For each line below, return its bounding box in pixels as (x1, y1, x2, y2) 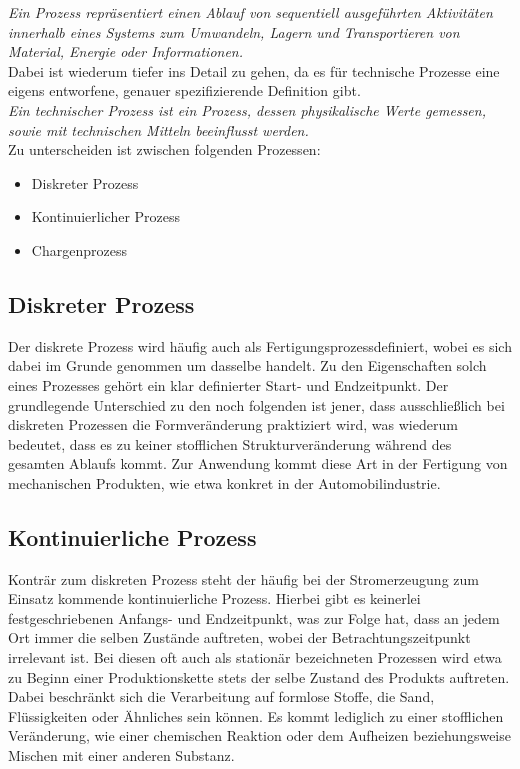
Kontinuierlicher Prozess (31, 206, 181, 227)
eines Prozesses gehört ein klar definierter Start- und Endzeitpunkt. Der (8, 374, 449, 395)
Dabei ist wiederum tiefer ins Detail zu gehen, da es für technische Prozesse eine (8, 60, 500, 81)
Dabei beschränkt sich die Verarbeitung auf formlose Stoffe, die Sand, (8, 686, 435, 707)
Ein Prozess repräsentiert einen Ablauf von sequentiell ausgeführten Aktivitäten (8, 2, 493, 22)
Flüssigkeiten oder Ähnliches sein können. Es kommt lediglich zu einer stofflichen (8, 705, 504, 726)
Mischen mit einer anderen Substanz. (8, 745, 235, 766)
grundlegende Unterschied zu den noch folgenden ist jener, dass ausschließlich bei (8, 394, 505, 415)
